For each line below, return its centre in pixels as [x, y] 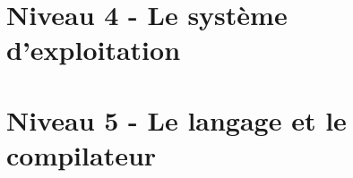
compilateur [82, 154]
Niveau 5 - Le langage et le [176, 119]
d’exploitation [94, 50]
